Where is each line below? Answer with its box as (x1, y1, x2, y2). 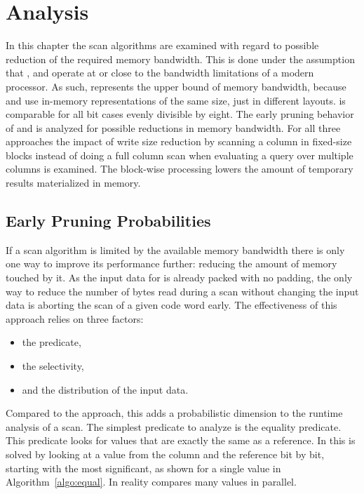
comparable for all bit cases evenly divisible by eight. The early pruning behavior (6, 107, 354, 121)
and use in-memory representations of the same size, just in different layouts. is (6, 93, 346, 107)
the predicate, (22, 335, 81, 349)
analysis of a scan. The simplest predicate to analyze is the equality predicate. (6, 419, 342, 434)
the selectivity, (22, 359, 84, 373)
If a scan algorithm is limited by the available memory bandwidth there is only (6, 242, 345, 257)
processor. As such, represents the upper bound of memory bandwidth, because (6, 79, 346, 93)
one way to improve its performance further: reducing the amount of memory (6, 256, 337, 271)
